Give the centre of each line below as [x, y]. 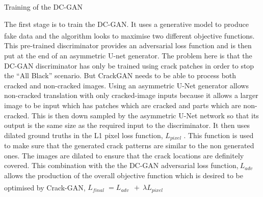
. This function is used [219, 135]
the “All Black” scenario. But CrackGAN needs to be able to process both [120, 75]
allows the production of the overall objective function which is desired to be [124, 175]
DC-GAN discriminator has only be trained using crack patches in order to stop [129, 65]
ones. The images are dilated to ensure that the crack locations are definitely [124, 155]
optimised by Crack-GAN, [45, 187]
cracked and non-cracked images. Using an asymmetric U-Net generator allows [126, 85]
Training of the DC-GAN [43, 7]
